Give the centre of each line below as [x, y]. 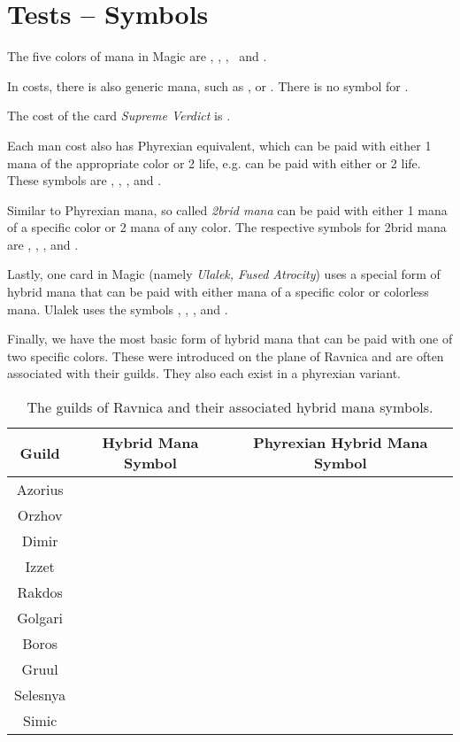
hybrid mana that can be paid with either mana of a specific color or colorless [218, 292]
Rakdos [40, 592]
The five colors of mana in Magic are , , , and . [137, 56]
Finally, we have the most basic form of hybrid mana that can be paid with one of [230, 339]
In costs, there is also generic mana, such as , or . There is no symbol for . [208, 85]
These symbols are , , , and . [84, 180]
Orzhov [40, 515]
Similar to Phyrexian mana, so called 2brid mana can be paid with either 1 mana [227, 209]
